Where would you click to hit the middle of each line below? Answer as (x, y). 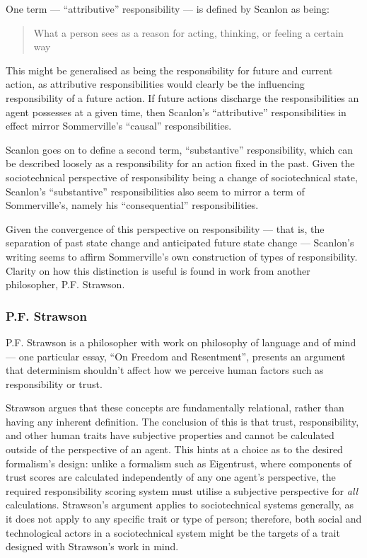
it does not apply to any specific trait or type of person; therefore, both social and (184, 519)
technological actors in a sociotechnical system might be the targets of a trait (173, 532)
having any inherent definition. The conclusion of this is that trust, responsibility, (182, 421)
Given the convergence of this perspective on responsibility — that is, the (165, 228)
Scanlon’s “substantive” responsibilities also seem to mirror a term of (155, 191)
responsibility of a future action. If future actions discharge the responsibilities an (182, 97)
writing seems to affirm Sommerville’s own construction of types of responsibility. (182, 256)
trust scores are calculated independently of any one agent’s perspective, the (171, 477)
